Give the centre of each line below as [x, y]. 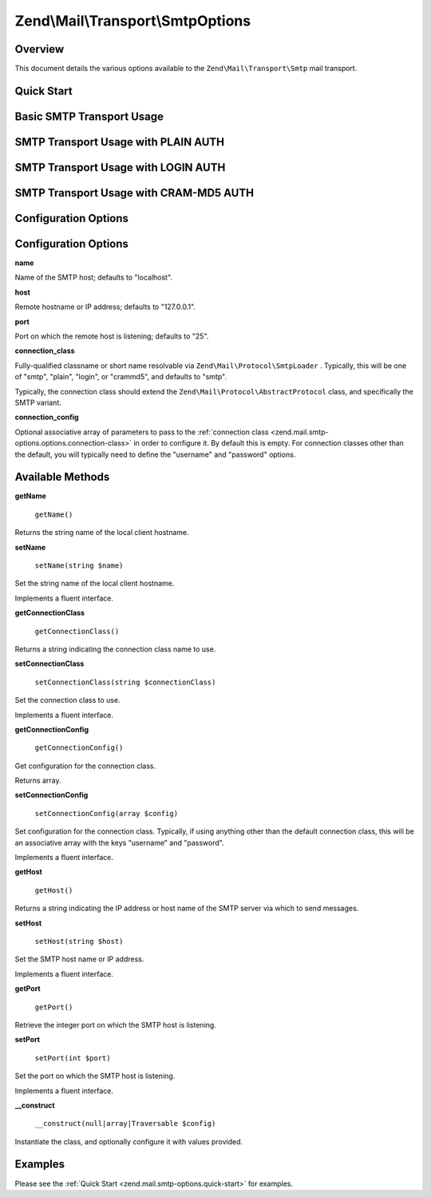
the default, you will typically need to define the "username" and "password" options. [155, 454]
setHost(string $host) [79, 941]
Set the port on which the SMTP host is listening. [95, 1076]
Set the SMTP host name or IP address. [79, 959]
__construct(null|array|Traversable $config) [125, 1124]
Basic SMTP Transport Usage [89, 116]
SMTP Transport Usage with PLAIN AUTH [120, 142]
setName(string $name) [79, 566]
